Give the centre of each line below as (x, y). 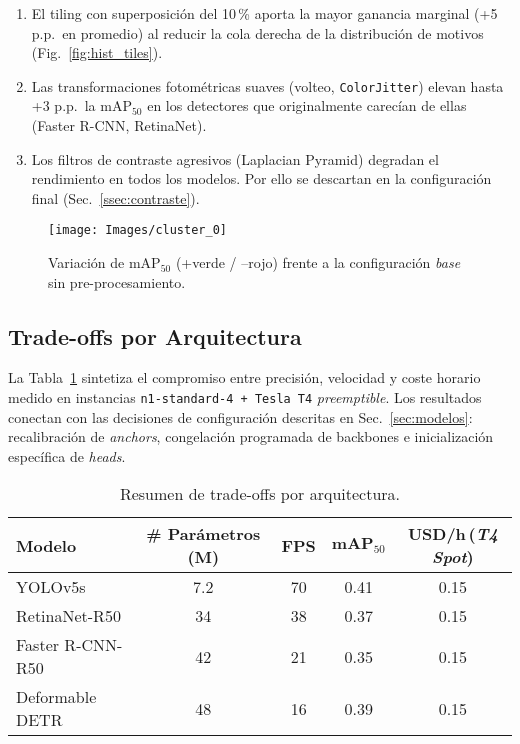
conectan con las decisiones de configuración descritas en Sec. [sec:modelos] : (240, 416)
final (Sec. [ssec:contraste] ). (115, 197)
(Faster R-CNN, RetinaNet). (119, 125)
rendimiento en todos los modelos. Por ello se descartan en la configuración (261, 178)
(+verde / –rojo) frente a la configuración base (318, 262)
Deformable (56, 697)
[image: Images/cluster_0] (137, 230)
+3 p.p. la (63, 105)
